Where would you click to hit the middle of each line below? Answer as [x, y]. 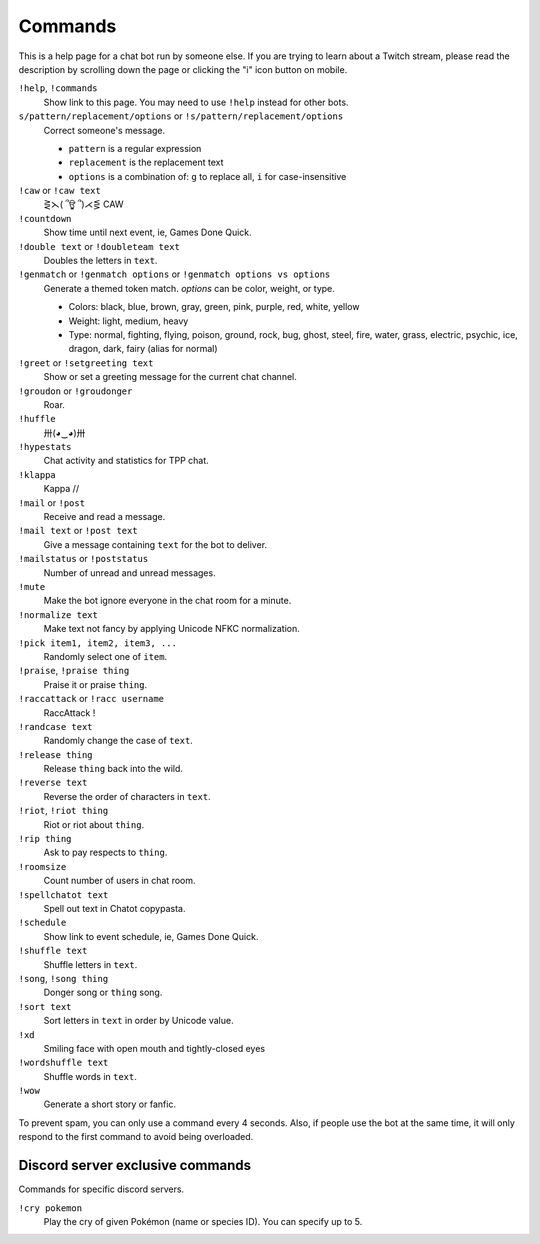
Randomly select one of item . [105, 656]
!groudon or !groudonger [75, 391]
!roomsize [42, 866]
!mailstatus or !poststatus [83, 559]
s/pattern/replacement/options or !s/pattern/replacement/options [181, 116]
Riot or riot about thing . [94, 824]
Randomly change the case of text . [118, 741]
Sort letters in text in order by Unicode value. [138, 1021]
